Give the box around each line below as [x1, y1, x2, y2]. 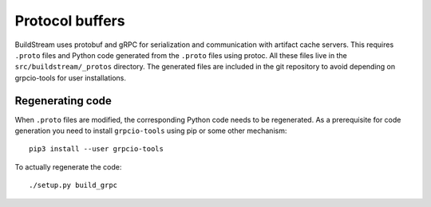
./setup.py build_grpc [29, 181, 118, 190]
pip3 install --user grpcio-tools [29, 144, 164, 154]
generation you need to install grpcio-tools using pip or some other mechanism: [14, 126, 287, 135]
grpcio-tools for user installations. [14, 72, 127, 83]
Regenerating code [14, 94, 112, 107]
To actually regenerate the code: [14, 162, 122, 171]
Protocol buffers [14, 12, 125, 29]
